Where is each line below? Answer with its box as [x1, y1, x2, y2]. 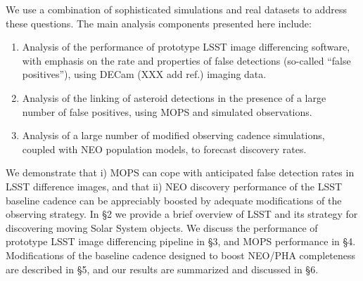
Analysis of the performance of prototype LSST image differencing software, [22, 39, 350, 54]
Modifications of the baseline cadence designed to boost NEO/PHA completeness [6, 247, 356, 262]
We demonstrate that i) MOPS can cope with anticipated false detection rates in [6, 165, 355, 180]
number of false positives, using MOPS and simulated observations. [22, 104, 312, 119]
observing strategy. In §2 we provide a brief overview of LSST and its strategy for [6, 207, 358, 221]
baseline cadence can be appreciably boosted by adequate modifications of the [6, 192, 342, 207]
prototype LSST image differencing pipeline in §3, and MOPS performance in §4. [6, 234, 356, 249]
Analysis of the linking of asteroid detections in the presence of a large [22, 90, 326, 105]
